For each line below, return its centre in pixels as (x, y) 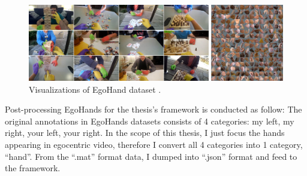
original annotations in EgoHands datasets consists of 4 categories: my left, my (150, 121)
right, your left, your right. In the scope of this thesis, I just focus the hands (145, 133)
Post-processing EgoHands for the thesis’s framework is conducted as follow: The (153, 109)
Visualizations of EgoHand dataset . (95, 89)
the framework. (33, 168)
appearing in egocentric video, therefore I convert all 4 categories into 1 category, (154, 145)
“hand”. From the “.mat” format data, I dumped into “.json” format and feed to (151, 156)
